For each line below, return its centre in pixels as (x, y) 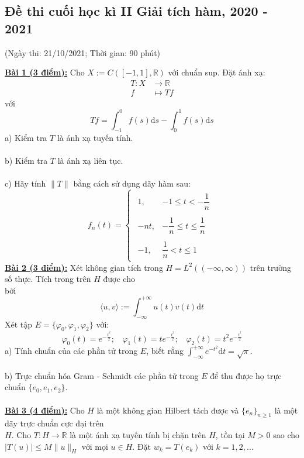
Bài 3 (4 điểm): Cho (45, 410)
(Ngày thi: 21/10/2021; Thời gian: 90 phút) (83, 52)
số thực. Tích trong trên (48, 279)
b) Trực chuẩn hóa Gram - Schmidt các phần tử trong (102, 375)
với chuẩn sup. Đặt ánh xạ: (217, 72)
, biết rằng (165, 351)
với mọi (95, 446)
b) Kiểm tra (26, 160)
